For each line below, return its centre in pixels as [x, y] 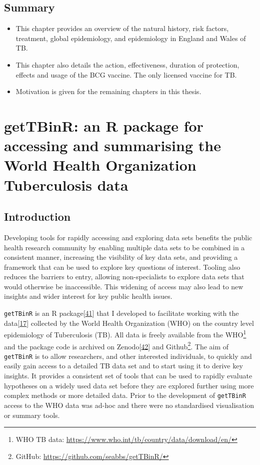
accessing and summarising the [112, 145]
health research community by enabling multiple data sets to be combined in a [124, 247]
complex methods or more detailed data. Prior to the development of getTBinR [125, 395]
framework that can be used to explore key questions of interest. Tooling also [122, 267]
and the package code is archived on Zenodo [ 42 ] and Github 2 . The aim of [116, 345]
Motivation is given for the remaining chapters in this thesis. [108, 91]
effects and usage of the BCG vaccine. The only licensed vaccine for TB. [126, 74]
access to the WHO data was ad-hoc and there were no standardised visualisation [129, 405]
